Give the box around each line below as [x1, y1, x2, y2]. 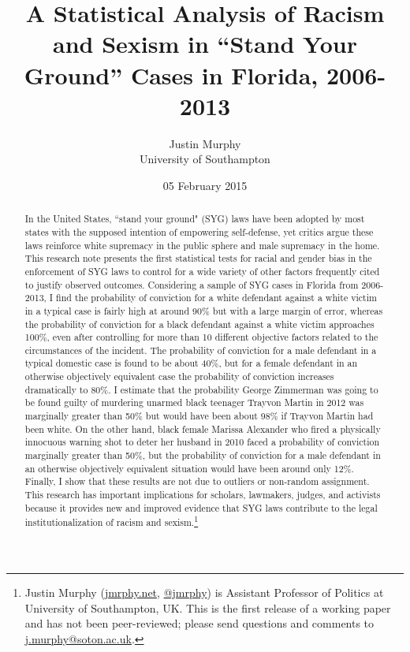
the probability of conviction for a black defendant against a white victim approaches [24, 317, 375, 330]
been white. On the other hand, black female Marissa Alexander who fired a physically [24, 422, 381, 435]
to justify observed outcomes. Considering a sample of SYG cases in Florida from [24, 278, 359, 291]
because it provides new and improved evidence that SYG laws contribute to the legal [24, 501, 378, 514]
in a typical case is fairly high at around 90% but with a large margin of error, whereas [24, 304, 383, 317]
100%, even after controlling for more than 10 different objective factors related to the [24, 330, 378, 344]
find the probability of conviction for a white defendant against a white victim [56, 291, 377, 304]
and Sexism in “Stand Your [52, 28, 357, 60]
